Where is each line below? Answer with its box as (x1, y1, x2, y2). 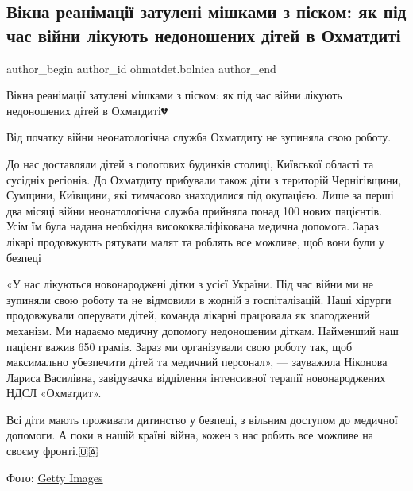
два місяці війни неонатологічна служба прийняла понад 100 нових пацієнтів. (6, 202, 383, 218)
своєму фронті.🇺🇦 (6, 443, 98, 459)
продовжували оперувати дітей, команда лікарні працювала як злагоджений (6, 307, 370, 323)
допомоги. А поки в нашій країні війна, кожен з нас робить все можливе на (6, 427, 373, 443)
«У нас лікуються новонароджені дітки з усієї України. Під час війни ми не (6, 276, 374, 292)
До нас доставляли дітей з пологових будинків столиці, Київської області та (6, 155, 374, 172)
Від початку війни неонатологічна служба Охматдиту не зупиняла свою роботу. (6, 129, 392, 145)
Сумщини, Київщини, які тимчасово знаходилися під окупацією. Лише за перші (6, 187, 394, 203)
